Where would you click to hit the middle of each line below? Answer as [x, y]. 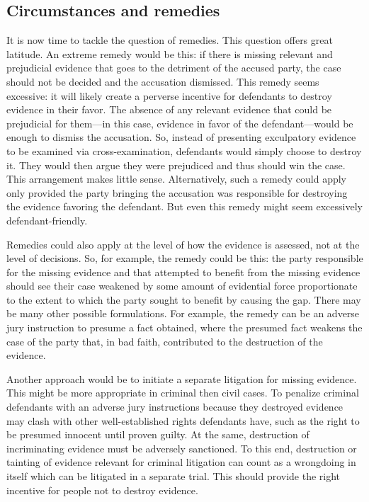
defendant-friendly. [47, 220]
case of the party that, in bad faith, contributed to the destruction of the [165, 341]
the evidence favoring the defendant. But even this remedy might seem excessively [184, 206]
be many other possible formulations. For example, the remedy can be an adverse [183, 313]
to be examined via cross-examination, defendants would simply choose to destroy [184, 150]
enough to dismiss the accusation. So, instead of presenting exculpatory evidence [181, 137]
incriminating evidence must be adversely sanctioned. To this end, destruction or [182, 448]
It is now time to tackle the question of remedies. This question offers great [170, 40]
